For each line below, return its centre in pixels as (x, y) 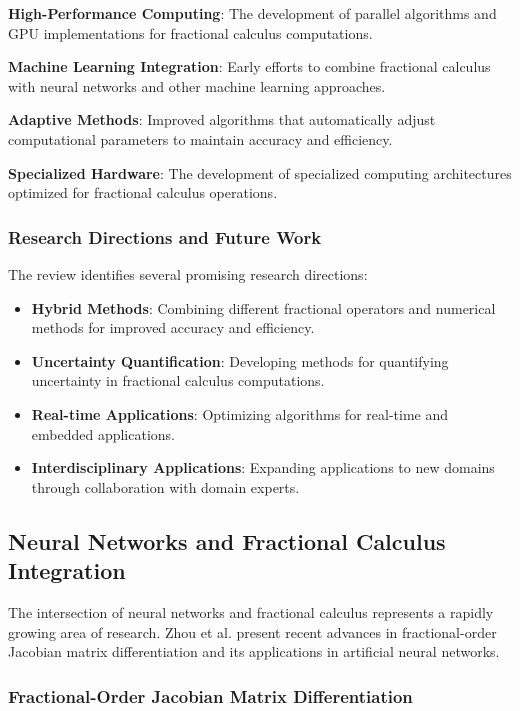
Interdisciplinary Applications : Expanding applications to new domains (263, 467)
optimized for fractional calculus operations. (143, 192)
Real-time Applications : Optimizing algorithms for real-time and (239, 413)
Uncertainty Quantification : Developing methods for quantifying (240, 360)
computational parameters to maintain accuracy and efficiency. (200, 138)
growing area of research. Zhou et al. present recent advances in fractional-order (252, 631)
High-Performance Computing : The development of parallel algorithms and (252, 13)
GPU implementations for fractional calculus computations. (190, 32)
